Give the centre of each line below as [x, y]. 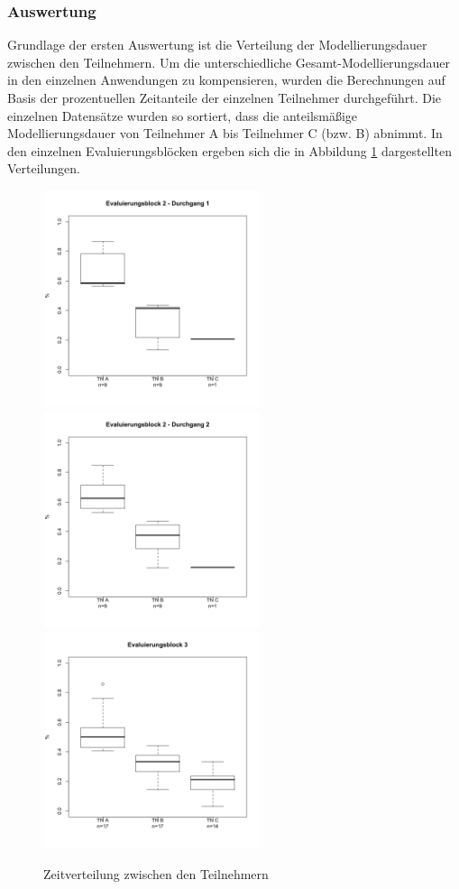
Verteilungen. [44, 168]
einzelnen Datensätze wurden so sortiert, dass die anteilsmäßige [183, 115]
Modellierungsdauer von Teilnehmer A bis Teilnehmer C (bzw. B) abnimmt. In [225, 133]
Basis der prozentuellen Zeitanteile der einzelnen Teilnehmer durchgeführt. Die [225, 97]
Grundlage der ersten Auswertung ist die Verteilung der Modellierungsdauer [217, 45]
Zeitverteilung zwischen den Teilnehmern [156, 873]
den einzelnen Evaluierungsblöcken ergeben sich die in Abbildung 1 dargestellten [229, 150]
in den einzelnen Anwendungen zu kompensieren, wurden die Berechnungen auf [226, 80]
